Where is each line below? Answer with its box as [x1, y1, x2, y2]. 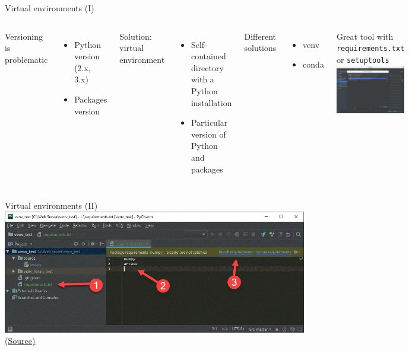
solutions [244, 42, 277, 54]
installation [191, 96, 232, 109]
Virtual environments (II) [5, 199, 98, 212]
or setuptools [336, 53, 389, 65]
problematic [5, 53, 48, 65]
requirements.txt [336, 44, 405, 53]
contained [191, 50, 226, 62]
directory [191, 61, 224, 74]
